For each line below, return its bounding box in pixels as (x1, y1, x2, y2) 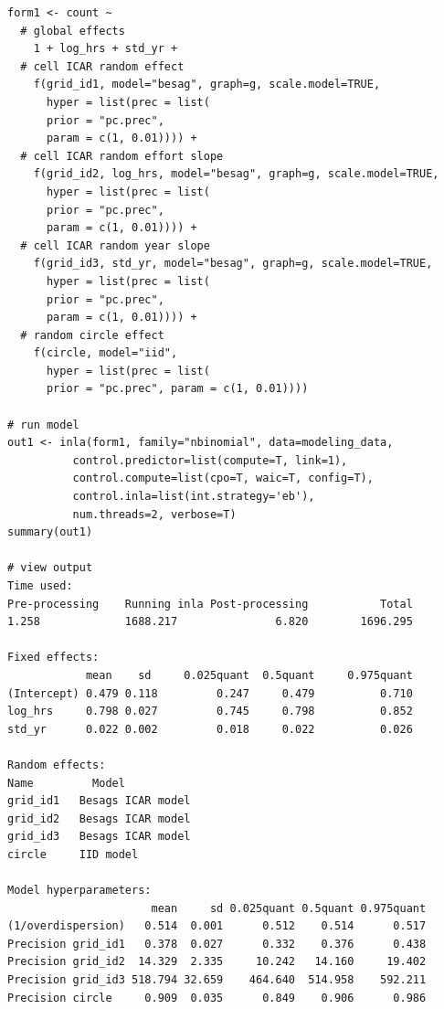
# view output (7, 561, 93, 575)
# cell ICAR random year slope (20, 239, 210, 252)
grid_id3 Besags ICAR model (7, 830, 191, 844)
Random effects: (7, 758, 106, 771)
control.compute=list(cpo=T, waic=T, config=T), (72, 472, 374, 485)
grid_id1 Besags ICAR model (7, 794, 191, 808)
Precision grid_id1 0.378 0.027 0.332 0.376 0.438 (7, 937, 427, 951)
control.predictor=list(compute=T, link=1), (72, 453, 348, 467)
